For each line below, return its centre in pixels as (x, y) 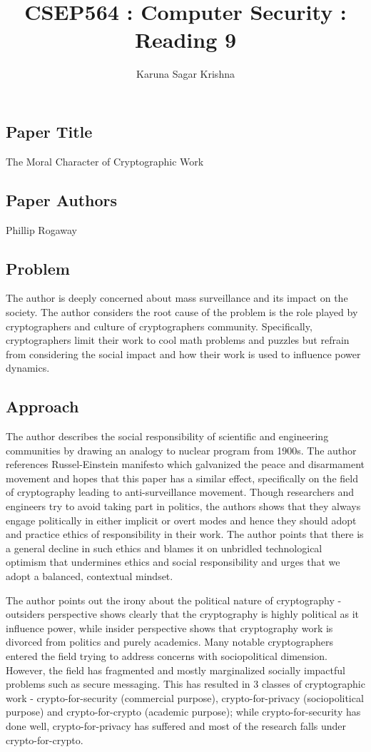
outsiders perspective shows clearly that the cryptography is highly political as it (183, 614)
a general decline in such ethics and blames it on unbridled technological (164, 548)
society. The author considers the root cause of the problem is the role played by (182, 311)
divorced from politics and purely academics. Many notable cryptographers (170, 642)
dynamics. (28, 368)
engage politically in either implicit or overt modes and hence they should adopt (181, 520)
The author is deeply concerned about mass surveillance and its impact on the (177, 298)
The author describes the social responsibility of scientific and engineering (167, 436)
